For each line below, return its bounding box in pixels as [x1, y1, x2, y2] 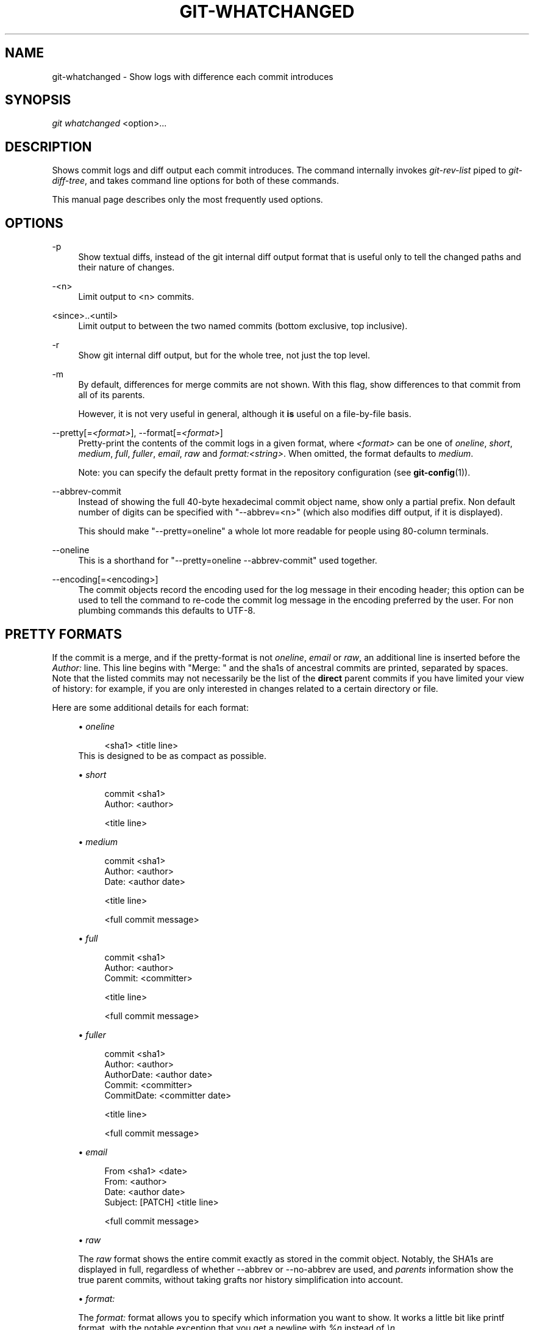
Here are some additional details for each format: [52, 702, 249, 713]
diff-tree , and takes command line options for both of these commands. [52, 175, 339, 186]
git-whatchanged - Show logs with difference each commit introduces [52, 71, 333, 82]
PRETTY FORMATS [5, 626, 123, 642]
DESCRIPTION [5, 139, 92, 154]
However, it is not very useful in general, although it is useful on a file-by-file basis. [78, 409, 411, 420]
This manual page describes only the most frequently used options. [52, 194, 323, 205]
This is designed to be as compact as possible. [78, 750, 267, 761]
